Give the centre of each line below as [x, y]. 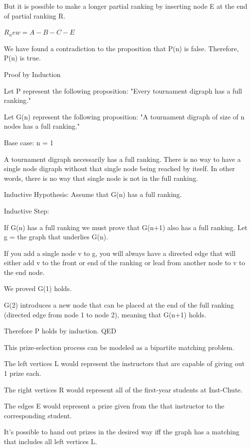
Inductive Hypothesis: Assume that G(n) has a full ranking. [93, 194]
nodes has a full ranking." [42, 126]
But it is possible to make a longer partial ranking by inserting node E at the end [126, 6]
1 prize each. [23, 373]
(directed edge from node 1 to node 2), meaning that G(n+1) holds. [105, 314]
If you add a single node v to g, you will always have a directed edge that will [120, 253]
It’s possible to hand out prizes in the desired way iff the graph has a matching [122, 432]
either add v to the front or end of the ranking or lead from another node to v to [125, 263]
